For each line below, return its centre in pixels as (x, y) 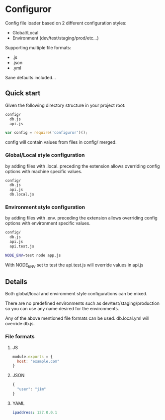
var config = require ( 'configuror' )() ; (46, 133)
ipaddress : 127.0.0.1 (35, 413)
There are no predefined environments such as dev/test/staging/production (82, 303)
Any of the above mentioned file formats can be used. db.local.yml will (77, 318)
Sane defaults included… (31, 77)
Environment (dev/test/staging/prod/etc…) (55, 38)
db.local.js (22, 195)
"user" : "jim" (32, 389)
